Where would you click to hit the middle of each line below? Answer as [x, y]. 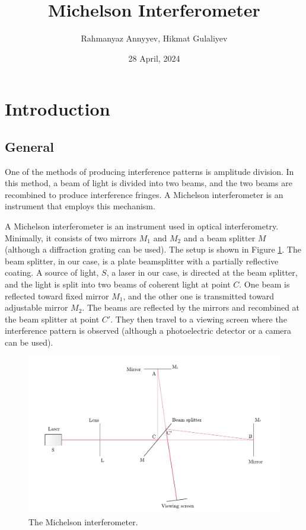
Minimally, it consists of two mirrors [71, 237]
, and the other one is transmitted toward [199, 296]
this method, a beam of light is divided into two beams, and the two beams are [149, 183]
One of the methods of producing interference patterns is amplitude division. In [149, 171]
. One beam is [264, 284]
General [29, 146]
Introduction [58, 109]
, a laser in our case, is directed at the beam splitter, [202, 272]
